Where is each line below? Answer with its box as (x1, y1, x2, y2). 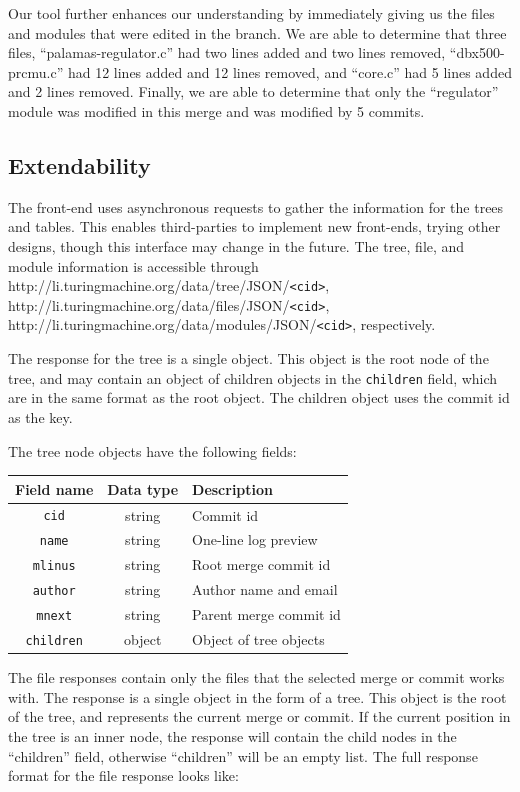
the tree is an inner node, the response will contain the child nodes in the (8, 725, 457, 746)
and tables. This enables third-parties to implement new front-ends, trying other (8, 216, 501, 237)
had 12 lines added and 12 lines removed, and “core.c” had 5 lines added (67, 61, 512, 82)
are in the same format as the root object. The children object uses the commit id (8, 387, 510, 408)
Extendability (8, 149, 151, 180)
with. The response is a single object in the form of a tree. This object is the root (8, 686, 507, 707)
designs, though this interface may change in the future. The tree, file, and (8, 235, 465, 256)
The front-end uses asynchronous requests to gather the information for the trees (8, 196, 504, 217)
